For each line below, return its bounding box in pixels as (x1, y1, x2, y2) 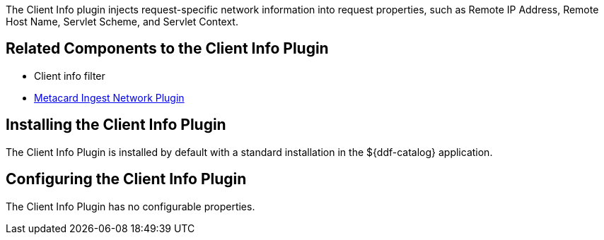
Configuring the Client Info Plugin (6, 170, 247, 188)
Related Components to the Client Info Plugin (6, 40, 329, 58)
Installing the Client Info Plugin (6, 116, 226, 134)
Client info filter (34, 69, 105, 82)
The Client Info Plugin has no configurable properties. (6, 200, 255, 212)
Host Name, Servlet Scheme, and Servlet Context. (6, 16, 238, 28)
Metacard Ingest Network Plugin (34, 91, 185, 104)
